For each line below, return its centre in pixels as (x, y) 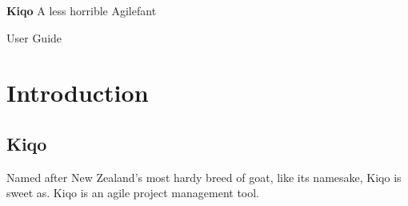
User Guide (34, 37)
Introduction (78, 93)
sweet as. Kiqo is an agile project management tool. (133, 193)
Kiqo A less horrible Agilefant (82, 10)
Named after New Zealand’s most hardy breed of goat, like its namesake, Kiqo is (204, 177)
